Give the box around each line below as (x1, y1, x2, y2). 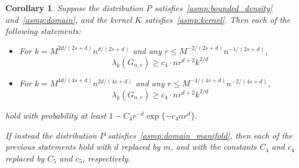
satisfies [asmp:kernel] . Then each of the (145, 13, 290, 25)
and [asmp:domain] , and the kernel (5, 13, 132, 25)
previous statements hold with (5, 140, 112, 153)
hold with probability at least (5, 109, 106, 121)
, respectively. (82, 152, 130, 164)
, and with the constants (170, 140, 257, 153)
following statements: (5, 25, 81, 37)
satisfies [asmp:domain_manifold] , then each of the (107, 129, 293, 141)
